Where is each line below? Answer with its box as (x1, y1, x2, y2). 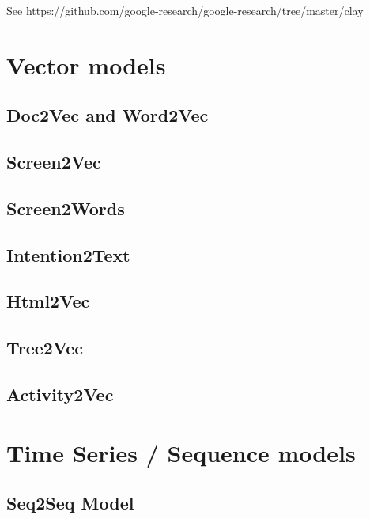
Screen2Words (6, 195, 125, 220)
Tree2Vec (6, 335, 83, 360)
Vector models (6, 48, 166, 81)
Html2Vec (6, 289, 90, 313)
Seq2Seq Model (6, 491, 134, 515)
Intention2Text (6, 242, 130, 267)
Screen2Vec (6, 150, 101, 174)
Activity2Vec (6, 382, 114, 407)
